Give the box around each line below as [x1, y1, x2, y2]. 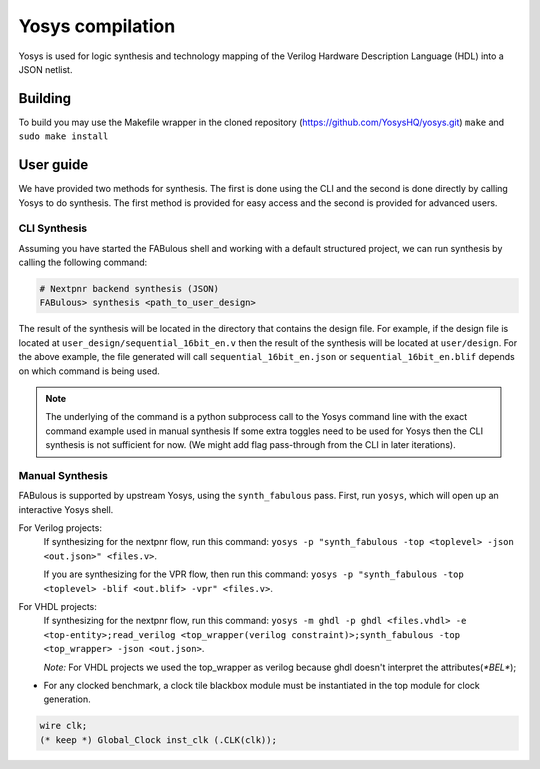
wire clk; [39, 720, 88, 732]
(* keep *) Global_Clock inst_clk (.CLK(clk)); [39, 734, 277, 745]
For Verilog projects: [18, 522, 102, 534]
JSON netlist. [18, 63, 73, 75]
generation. [43, 693, 91, 705]
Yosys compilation [18, 15, 176, 37]
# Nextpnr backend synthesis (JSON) [39, 283, 220, 295]
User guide [18, 156, 89, 174]
